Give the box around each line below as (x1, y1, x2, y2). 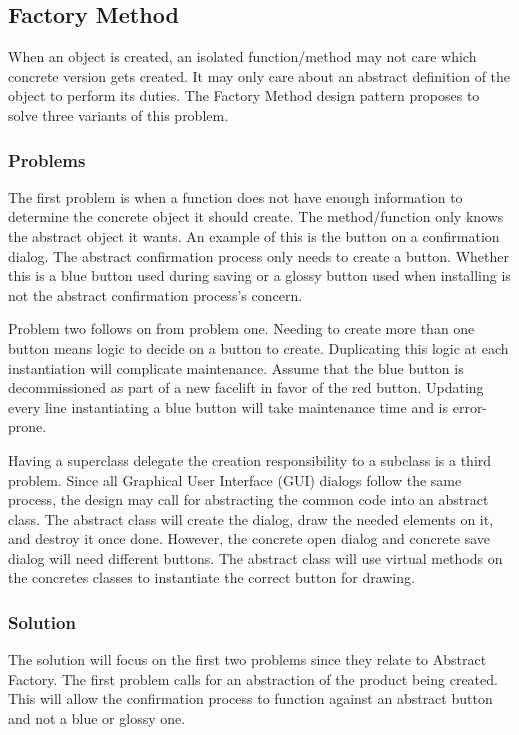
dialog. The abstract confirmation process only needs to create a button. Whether (8, 245, 510, 266)
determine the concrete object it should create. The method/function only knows (8, 206, 504, 227)
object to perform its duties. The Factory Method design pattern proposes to (8, 85, 480, 106)
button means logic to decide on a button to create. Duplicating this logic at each (8, 337, 509, 358)
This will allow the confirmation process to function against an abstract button (8, 688, 493, 709)
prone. (8, 416, 47, 437)
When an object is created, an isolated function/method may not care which (8, 46, 477, 67)
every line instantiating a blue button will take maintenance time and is (8, 396, 449, 417)
